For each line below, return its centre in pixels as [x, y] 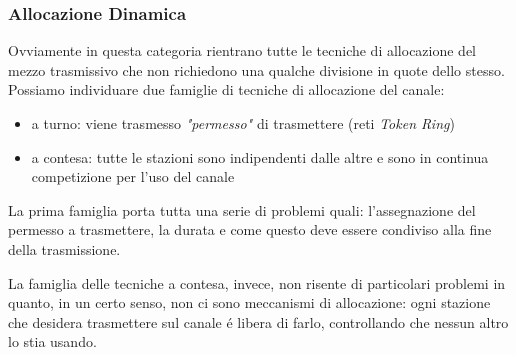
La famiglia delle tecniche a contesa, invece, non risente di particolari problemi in [257, 282]
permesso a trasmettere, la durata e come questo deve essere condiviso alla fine [250, 229]
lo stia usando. [52, 341]
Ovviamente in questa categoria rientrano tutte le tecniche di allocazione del [242, 50]
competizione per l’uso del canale [133, 176]
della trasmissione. [64, 248]
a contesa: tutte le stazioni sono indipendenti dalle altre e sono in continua [260, 156]
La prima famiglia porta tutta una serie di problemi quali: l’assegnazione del [242, 209]
